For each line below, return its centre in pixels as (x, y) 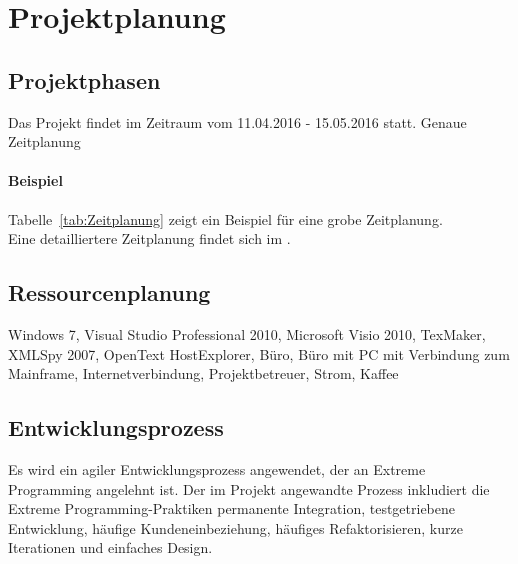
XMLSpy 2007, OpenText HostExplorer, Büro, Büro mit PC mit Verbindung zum (259, 353)
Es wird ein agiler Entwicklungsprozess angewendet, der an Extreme (217, 468)
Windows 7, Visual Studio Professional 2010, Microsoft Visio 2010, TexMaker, (247, 333)
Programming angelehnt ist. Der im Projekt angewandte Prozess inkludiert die (249, 488)
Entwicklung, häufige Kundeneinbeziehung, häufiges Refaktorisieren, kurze (235, 527)
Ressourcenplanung (109, 292)
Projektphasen (84, 79)
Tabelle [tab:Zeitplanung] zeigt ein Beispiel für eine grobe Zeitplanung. (225, 218)
